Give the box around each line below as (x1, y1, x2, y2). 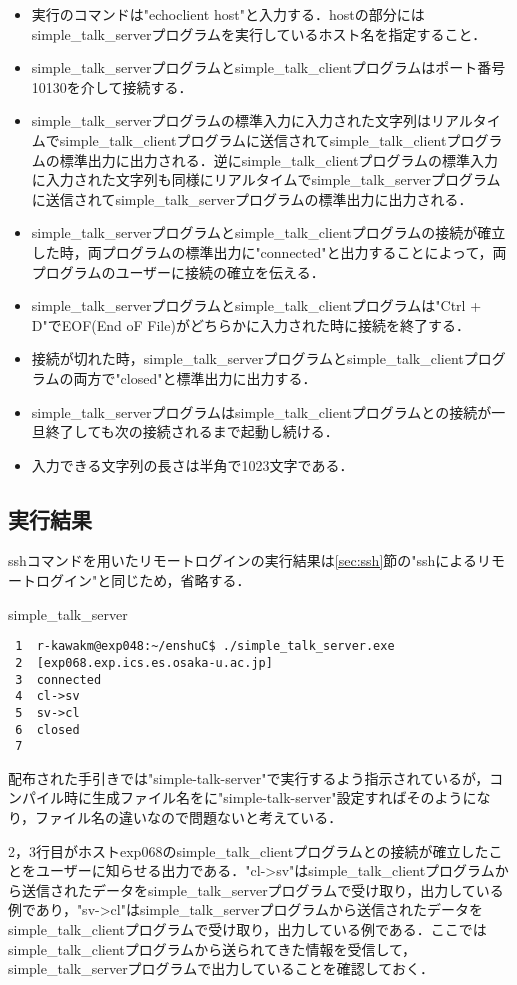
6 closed (15, 722, 80, 737)
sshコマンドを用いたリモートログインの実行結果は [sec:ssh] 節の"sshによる (8, 550, 477, 571)
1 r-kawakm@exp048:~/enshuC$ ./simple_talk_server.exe (15, 639, 395, 654)
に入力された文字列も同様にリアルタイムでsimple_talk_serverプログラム (31, 169, 501, 190)
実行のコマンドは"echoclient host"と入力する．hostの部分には (31, 4, 425, 24)
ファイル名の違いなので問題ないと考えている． (35, 807, 343, 828)
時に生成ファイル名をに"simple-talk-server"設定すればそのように (63, 787, 477, 808)
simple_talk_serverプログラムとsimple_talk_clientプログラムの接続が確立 (31, 222, 506, 243)
